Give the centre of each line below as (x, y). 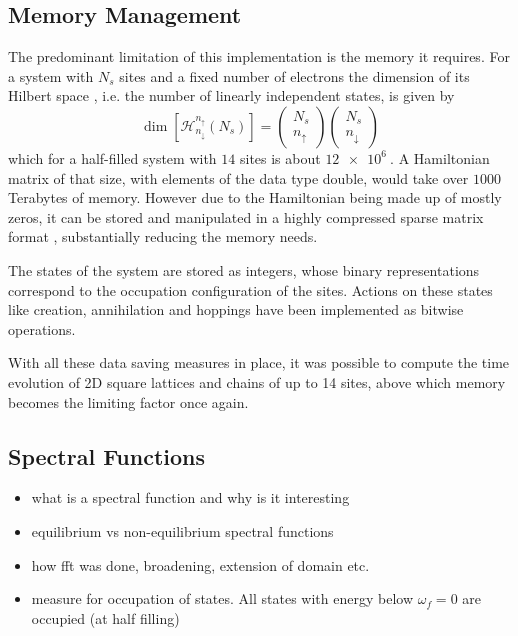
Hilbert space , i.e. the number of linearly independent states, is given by (231, 95)
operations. (42, 328)
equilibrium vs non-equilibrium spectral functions (182, 530)
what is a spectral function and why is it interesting (190, 497)
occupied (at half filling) (105, 617)
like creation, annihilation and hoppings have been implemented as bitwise (236, 309)
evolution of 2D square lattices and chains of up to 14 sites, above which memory (257, 381)
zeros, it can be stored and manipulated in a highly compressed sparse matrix (246, 216)
